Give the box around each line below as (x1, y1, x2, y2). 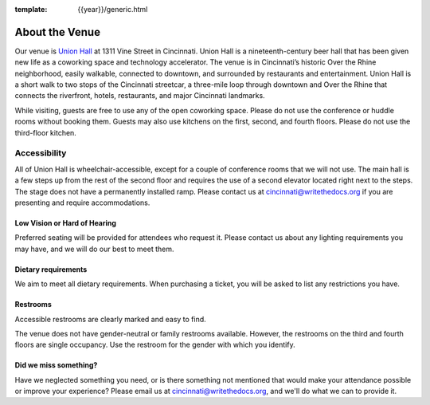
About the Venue (14, 25, 101, 39)
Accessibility (14, 147, 67, 159)
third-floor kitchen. (14, 128, 77, 137)
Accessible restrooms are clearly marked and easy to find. (14, 314, 206, 324)
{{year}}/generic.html (77, 5, 148, 14)
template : (14, 5, 48, 14)
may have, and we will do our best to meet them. (14, 244, 174, 254)
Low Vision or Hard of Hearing (14, 218, 117, 227)
